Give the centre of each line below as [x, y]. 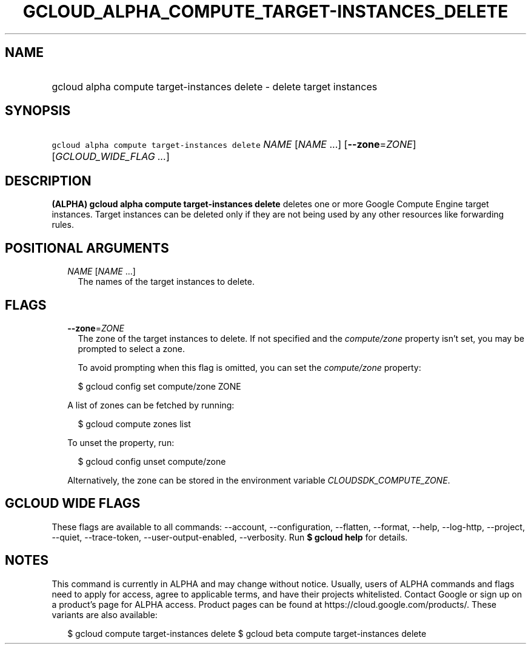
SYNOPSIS [38, 111]
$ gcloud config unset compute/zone [152, 461]
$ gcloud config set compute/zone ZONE [159, 386]
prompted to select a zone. [131, 348]
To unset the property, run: [121, 442]
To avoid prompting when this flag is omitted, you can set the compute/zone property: [249, 367]
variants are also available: [105, 614]
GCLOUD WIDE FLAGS [73, 504]
